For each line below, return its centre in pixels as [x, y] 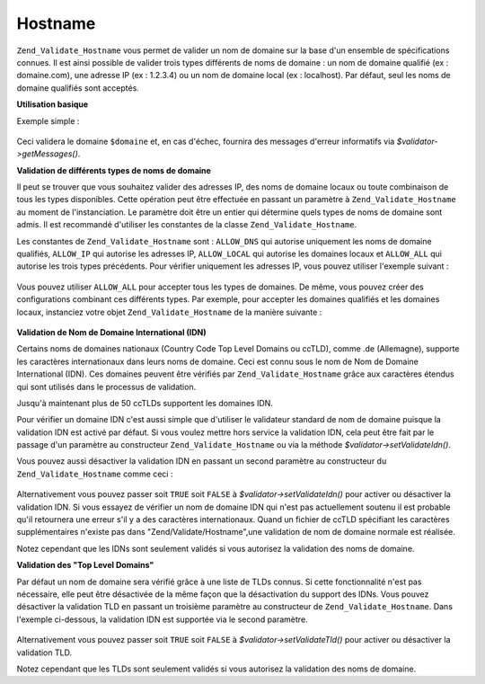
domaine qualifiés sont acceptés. [78, 88]
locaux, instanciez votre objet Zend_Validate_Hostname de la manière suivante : [169, 312]
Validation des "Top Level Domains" [85, 565]
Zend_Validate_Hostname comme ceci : [95, 474]
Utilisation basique [53, 104]
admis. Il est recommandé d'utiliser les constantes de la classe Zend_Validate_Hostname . [187, 225]
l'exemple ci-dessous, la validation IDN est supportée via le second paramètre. [163, 619]
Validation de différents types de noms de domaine [114, 170]
